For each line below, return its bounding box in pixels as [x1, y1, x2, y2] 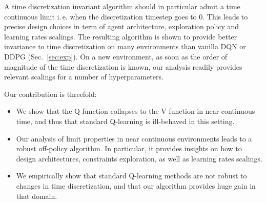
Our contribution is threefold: [4, 88, 97, 99]
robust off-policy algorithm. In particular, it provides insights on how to [16, 143, 242, 154]
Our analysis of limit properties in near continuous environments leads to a [16, 133, 252, 144]
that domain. [16, 190, 57, 201]
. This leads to [202, 11, 248, 22]
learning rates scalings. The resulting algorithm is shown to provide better [4, 31, 237, 42]
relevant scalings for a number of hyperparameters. [4, 71, 163, 82]
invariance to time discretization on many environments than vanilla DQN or [4, 41, 246, 52]
